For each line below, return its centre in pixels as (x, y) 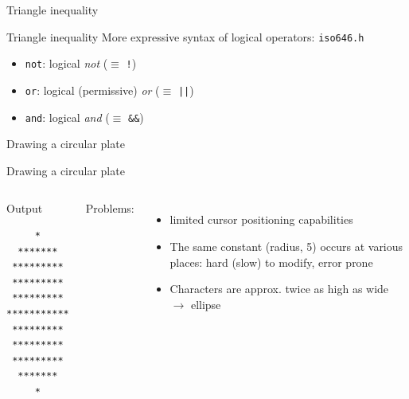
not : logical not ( (66, 63)
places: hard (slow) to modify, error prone (271, 262)
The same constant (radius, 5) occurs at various (286, 246)
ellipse (206, 304)
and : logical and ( (67, 117)
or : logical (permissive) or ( (92, 90)
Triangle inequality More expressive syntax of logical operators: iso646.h (185, 36)
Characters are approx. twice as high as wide (279, 289)
